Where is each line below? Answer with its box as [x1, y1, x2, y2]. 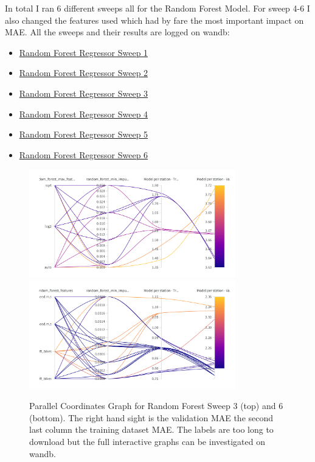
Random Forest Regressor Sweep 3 [19, 86, 148, 99]
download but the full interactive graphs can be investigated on [29, 435, 265, 448]
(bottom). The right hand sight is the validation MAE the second [29, 411, 274, 424]
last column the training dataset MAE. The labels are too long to [29, 423, 274, 436]
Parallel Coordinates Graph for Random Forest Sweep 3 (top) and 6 [29, 399, 283, 412]
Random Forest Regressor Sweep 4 [19, 107, 148, 120]
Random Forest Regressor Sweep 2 [19, 66, 148, 79]
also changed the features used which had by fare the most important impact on [5, 13, 304, 26]
